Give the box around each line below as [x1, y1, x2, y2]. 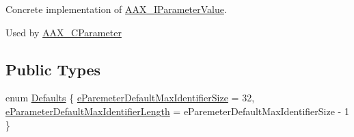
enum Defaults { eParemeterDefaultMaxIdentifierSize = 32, [5, 90, 255, 105]
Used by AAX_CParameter [5, 25, 122, 39]
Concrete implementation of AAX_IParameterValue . [5, 2, 227, 16]
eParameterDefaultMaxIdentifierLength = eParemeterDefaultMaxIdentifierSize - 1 [5, 103, 349, 118]
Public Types [5, 58, 101, 79]
